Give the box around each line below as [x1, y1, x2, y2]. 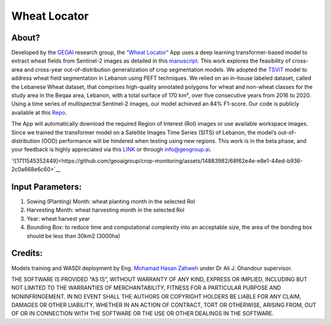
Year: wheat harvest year [26, 215, 90, 222]
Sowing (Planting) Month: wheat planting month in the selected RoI [26, 198, 196, 205]
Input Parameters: [11, 182, 82, 192]
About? [11, 32, 40, 43]
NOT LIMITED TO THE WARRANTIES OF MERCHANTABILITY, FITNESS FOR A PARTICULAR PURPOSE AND [11, 284, 281, 291]
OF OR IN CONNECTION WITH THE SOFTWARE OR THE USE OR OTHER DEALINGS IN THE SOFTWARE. [11, 310, 274, 317]
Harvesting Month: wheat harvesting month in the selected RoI [26, 206, 185, 214]
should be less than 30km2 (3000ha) [26, 232, 121, 239]
